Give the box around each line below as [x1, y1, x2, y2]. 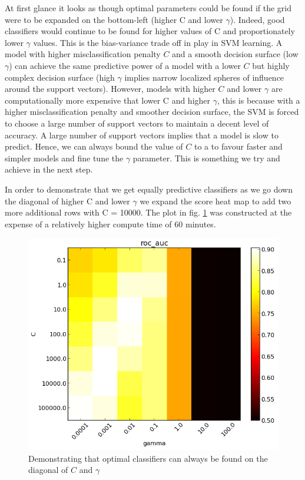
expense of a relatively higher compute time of [5, 217, 172, 230]
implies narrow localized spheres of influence [124, 71, 284, 83]
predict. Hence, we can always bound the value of [5, 140, 183, 153]
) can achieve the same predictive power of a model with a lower [9, 59, 241, 71]
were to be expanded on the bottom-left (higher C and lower [5, 13, 223, 25]
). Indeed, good [230, 13, 285, 25]
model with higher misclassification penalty [5, 48, 161, 60]
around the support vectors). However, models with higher [5, 82, 216, 95]
